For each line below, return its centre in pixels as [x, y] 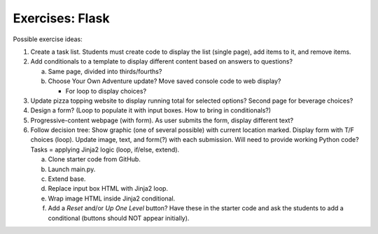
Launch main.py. [72, 169]
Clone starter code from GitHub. [94, 159]
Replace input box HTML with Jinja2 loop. [108, 189]
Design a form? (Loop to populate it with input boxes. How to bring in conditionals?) [151, 110]
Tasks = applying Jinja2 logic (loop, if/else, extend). [105, 149]
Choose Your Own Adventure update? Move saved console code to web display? [164, 81]
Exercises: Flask [61, 18]
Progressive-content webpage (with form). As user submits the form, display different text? [162, 120]
